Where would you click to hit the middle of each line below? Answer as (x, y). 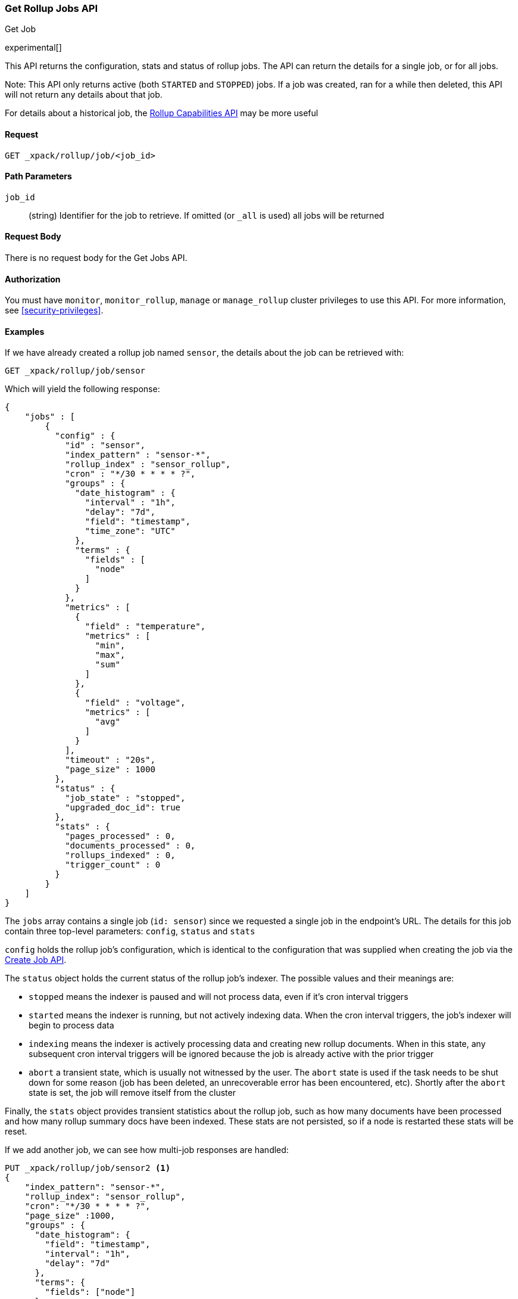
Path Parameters (38, 176)
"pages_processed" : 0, (120, 836)
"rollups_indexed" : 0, (120, 855)
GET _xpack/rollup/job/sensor (75, 371)
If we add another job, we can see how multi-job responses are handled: (147, 1150)
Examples (25, 331)
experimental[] (33, 48)
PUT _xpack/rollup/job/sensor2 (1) (88, 1168)
